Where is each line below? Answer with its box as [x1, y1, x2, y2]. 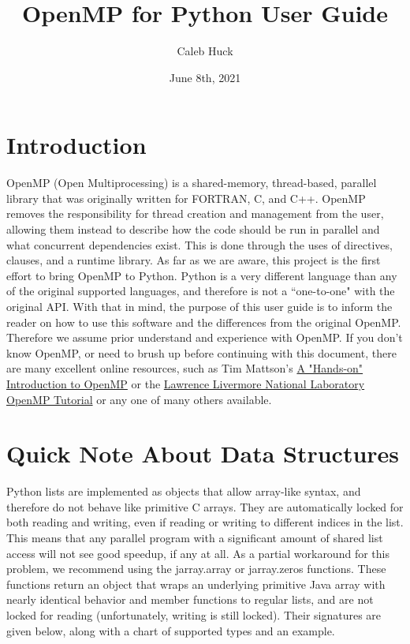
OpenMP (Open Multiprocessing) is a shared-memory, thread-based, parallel [6, 174, 377, 191]
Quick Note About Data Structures [6, 437, 400, 470]
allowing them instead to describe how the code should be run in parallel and [6, 221, 380, 238]
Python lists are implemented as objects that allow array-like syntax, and [6, 483, 361, 500]
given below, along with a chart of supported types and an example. [6, 622, 335, 638]
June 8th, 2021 [169, 69, 241, 85]
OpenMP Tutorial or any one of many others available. [6, 391, 272, 407]
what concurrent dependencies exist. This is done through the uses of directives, [6, 236, 393, 253]
